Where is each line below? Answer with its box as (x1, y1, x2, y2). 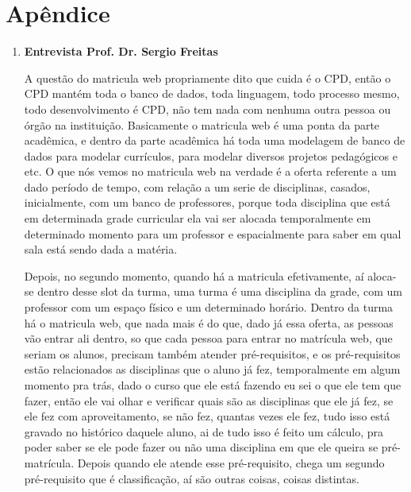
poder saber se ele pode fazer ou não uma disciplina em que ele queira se (24, 439, 378, 455)
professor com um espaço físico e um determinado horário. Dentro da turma (24, 299, 394, 316)
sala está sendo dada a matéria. (24, 241, 178, 258)
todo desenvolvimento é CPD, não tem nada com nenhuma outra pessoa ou (24, 100, 391, 117)
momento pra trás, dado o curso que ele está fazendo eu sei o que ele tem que (24, 377, 401, 393)
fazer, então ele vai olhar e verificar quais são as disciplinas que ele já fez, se (24, 392, 394, 409)
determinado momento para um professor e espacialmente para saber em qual (24, 225, 401, 242)
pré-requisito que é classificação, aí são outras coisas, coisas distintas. (24, 470, 359, 486)
